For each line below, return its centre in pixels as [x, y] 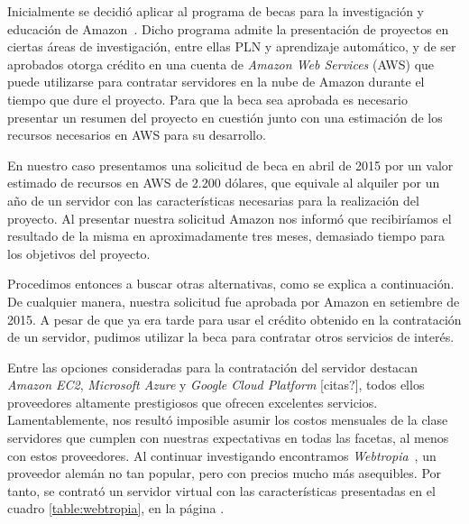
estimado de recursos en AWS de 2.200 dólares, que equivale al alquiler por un [224, 183]
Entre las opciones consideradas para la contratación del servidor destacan [213, 367]
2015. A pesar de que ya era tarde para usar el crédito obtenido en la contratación [234, 319]
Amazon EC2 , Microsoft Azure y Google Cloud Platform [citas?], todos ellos [216, 385]
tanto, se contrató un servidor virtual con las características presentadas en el [221, 490]
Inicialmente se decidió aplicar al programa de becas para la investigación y [216, 11]
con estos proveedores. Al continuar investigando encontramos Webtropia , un [222, 455]
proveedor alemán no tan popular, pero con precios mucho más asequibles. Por [225, 473]
